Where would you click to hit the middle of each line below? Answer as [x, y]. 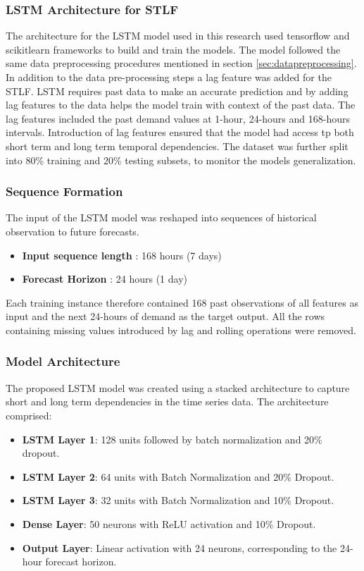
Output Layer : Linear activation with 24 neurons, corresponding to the [180, 547]
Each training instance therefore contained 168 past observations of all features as [182, 302]
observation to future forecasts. [73, 231]
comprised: [29, 415]
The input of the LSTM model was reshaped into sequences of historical [161, 217]
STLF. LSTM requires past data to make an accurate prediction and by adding [177, 91]
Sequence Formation [64, 191]
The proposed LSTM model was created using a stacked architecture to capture [178, 387]
